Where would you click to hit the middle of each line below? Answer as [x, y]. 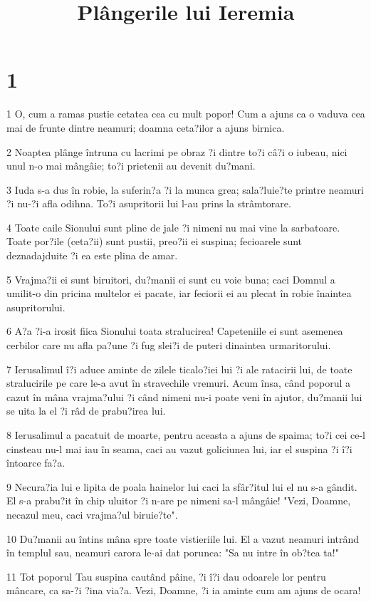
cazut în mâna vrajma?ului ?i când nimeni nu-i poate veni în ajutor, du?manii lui [184, 396]
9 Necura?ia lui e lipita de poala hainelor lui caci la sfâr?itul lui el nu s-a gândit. [182, 486]
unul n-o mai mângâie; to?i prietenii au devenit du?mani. [131, 166]
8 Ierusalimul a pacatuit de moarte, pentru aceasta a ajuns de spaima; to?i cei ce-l [186, 435]
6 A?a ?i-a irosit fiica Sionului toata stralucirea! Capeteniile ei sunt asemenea [175, 331]
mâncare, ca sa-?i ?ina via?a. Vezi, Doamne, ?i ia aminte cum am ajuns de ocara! [184, 590]
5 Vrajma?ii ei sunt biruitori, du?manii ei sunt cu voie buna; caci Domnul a [171, 279]
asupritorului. [36, 307]
